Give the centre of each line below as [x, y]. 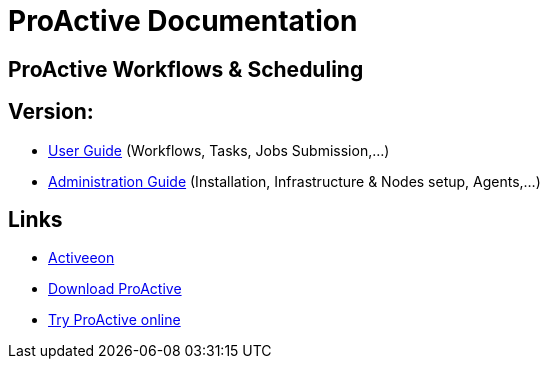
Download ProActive [115, 289]
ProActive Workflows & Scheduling [186, 69]
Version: [51, 112]
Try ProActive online [114, 320]
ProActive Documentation [183, 21]
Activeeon [81, 258]
